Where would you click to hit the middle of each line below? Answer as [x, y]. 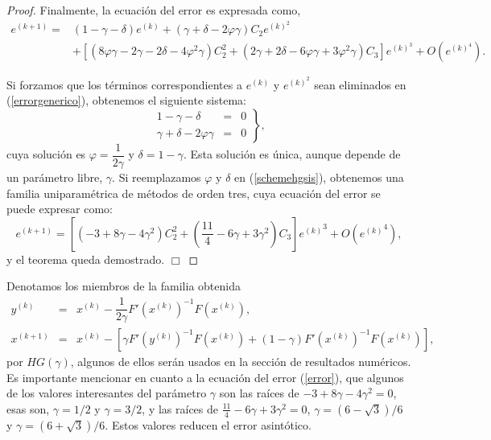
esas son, [28, 408]
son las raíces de [259, 393]
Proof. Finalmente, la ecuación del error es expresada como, [154, 10]
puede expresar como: [60, 209]
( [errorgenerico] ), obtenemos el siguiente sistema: [126, 100]
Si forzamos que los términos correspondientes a [124, 84]
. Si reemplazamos [157, 177]
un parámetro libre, [55, 177]
